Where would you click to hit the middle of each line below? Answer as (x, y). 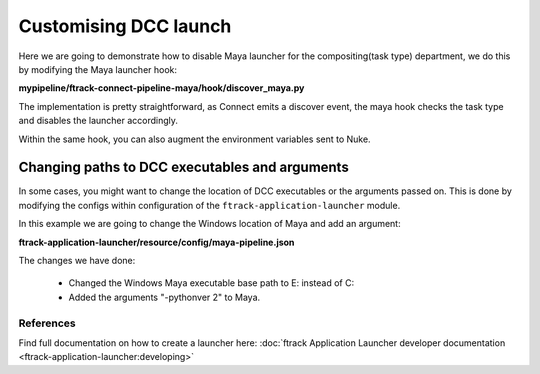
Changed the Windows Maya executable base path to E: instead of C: (211, 283)
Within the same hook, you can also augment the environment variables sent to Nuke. (194, 139)
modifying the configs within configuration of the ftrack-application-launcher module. (209, 205)
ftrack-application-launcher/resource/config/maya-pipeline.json (156, 242)
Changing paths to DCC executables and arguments (183, 167)
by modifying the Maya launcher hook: (98, 69)
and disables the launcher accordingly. (98, 121)
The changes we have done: (77, 260)
